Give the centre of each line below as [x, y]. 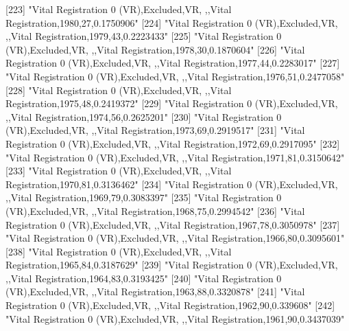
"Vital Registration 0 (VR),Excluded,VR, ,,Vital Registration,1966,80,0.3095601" [175, 238]
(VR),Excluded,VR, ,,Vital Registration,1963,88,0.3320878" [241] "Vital [155, 292]
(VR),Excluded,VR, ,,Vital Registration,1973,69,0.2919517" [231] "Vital [155, 130]
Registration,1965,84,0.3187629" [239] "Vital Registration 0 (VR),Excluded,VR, [172, 265]
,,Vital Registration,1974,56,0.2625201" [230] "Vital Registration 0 [144, 116]
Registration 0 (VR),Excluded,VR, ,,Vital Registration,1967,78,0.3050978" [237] [173, 224]
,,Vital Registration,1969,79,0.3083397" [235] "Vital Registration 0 [144, 197]
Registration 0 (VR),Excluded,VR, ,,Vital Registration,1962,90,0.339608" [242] [170, 305]
